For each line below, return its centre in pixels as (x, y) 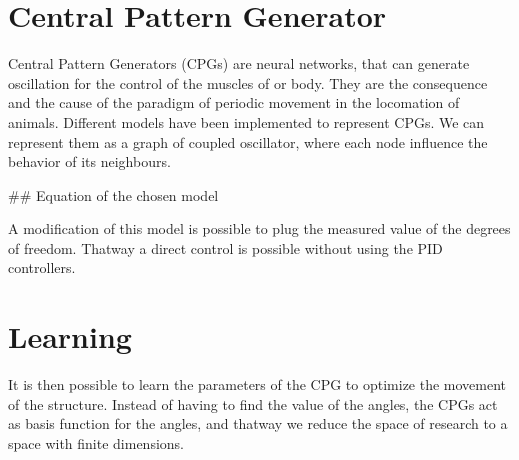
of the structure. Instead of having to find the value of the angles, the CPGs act (253, 403)
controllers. (42, 267)
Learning (70, 336)
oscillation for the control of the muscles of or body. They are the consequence (248, 82)
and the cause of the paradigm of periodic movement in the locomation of (234, 102)
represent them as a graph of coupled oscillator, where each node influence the (248, 141)
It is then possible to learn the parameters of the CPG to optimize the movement (257, 384)
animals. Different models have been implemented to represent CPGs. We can (246, 121)
